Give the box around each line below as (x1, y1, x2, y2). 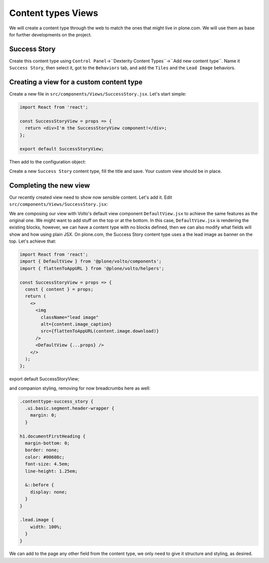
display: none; (30, 489, 67, 495)
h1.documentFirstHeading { (19, 433, 86, 439)
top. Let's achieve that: (9, 238, 57, 244)
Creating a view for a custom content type (9, 78, 143, 87)
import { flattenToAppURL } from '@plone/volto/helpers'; (19, 266, 164, 271)
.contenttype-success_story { (19, 399, 94, 404)
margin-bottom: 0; (25, 440, 70, 446)
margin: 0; (30, 413, 57, 418)
